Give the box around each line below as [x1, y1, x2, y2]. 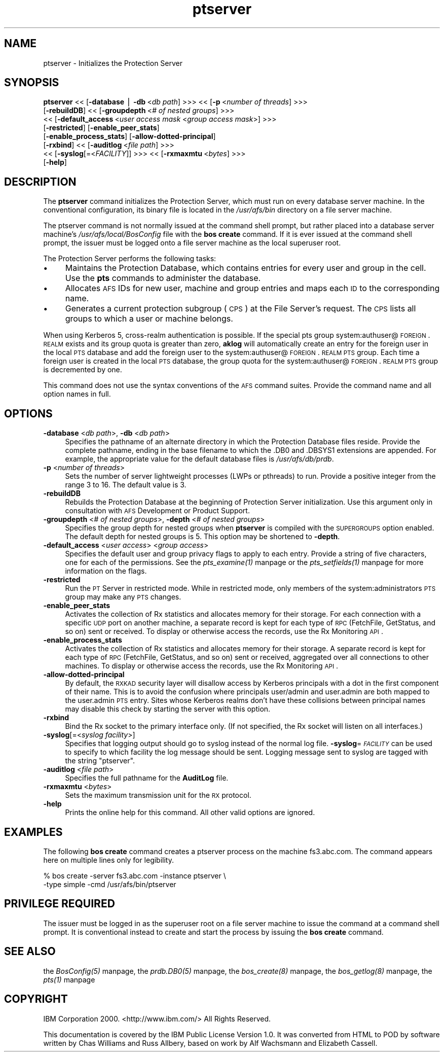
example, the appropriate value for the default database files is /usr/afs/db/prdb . [65, 454, 334, 464]
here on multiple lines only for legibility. [43, 855, 174, 864]
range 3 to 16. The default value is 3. [65, 480, 187, 489]
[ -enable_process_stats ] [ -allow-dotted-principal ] [43, 132, 216, 141]
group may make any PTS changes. [65, 592, 181, 602]
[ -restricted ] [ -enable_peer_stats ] [43, 123, 160, 132]
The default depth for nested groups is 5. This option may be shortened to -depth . [65, 532, 340, 541]
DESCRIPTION [4, 175, 77, 188]
